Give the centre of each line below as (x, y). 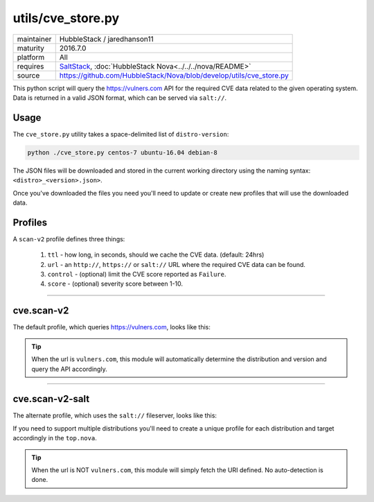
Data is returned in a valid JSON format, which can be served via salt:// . (120, 98)
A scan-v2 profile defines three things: (69, 239)
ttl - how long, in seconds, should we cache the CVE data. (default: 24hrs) (156, 255)
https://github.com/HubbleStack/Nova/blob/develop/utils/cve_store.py (174, 75)
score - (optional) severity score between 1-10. (115, 284)
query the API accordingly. (69, 369)
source (28, 75)
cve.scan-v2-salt (51, 399)
